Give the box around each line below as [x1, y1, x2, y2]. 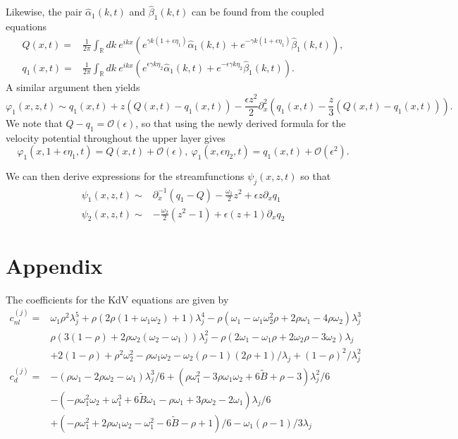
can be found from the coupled [192, 4, 324, 19]
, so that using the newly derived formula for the [135, 115, 346, 130]
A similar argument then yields [6, 79, 140, 94]
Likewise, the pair [6, 4, 82, 19]
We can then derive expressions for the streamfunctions [6, 169, 245, 184]
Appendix [6, 251, 103, 279]
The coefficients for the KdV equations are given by [6, 291, 229, 306]
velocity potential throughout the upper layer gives [6, 130, 225, 145]
